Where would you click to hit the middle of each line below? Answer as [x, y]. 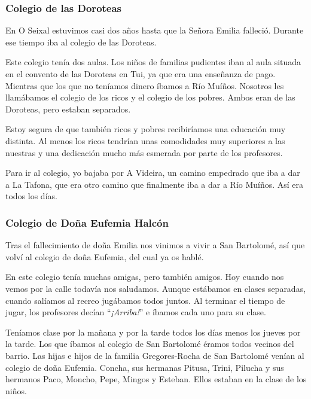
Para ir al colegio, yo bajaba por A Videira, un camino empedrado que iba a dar [153, 173]
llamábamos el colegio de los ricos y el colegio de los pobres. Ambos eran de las [150, 97]
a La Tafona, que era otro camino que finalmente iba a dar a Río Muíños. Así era [155, 184]
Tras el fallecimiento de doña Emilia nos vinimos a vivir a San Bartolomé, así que [155, 245]
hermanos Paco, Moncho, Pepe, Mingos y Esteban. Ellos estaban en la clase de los [156, 379]
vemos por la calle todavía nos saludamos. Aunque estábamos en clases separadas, [156, 288]
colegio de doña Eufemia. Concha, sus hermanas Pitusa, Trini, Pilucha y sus [145, 367]
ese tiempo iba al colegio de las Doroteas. [81, 42]
